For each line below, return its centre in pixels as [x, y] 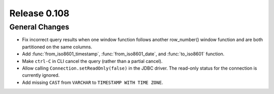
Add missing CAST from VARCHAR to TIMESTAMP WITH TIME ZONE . [93, 82]
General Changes [39, 27]
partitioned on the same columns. [57, 47]
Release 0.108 [39, 13]
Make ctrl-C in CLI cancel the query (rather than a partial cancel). [92, 61]
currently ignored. [41, 75]
